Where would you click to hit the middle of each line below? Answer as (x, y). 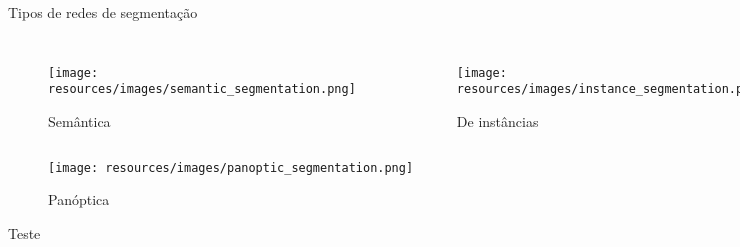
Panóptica (79, 199)
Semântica (79, 120)
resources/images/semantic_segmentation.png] (202, 89)
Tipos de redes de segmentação (103, 12)
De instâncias (497, 120)
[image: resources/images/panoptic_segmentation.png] (231, 167)
